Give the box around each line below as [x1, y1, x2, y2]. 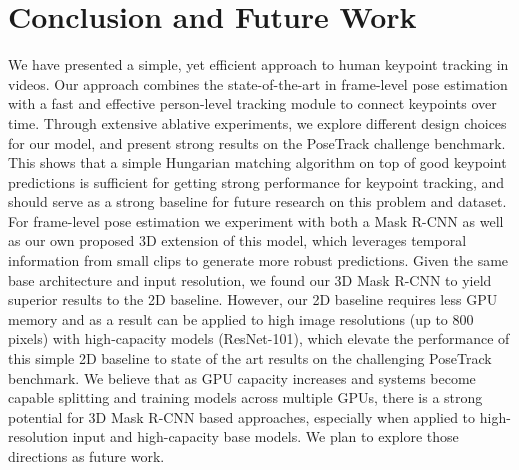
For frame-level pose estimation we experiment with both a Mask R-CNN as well [8, 210, 504, 231]
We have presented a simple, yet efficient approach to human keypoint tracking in [8, 54, 509, 75]
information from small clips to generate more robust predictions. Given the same [8, 250, 509, 271]
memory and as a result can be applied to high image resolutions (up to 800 [8, 308, 474, 329]
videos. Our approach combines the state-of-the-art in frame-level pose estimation [8, 73, 508, 94]
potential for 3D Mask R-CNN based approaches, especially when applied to [8, 406, 476, 427]
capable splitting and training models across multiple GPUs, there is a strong [8, 387, 483, 408]
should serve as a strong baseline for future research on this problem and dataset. [8, 191, 507, 212]
